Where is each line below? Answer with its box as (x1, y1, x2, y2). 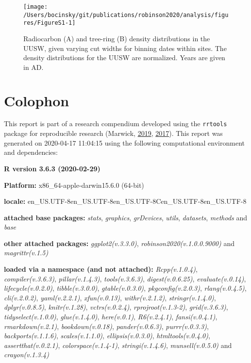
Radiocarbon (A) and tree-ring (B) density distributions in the (23, 33, 210, 43)
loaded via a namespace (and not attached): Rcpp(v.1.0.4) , (4, 264, 198, 274)
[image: (23, 3, 48, 10)
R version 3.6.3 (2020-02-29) (4, 163, 100, 173)
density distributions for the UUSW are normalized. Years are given (23, 52, 225, 63)
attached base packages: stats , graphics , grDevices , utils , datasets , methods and (4, 212, 248, 222)
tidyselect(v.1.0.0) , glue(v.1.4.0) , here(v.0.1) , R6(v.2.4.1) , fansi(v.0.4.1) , (4, 312, 218, 322)
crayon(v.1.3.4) (4, 349, 49, 360)
